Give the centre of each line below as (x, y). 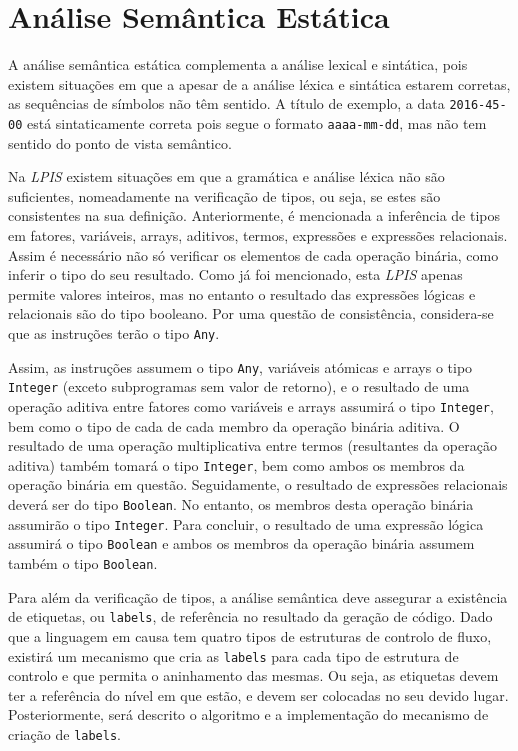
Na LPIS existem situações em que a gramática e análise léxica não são (226, 176)
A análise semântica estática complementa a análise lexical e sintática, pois (238, 64)
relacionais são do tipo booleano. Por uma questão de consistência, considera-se (251, 313)
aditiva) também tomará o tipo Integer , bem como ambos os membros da (236, 464)
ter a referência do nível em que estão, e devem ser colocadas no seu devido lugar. (258, 694)
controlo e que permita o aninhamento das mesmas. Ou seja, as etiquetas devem (253, 675)
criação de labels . (64, 733)
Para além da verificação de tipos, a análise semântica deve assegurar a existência (258, 596)
